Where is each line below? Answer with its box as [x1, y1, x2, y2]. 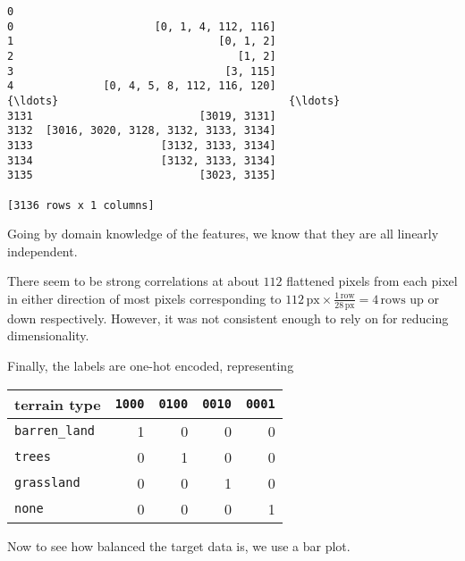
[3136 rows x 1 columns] [7, 198, 155, 212]
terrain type [14, 393, 101, 414]
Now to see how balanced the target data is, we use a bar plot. [7, 536, 351, 555]
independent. [7, 241, 78, 260]
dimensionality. [7, 326, 89, 345]
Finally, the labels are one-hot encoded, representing [7, 356, 294, 374]
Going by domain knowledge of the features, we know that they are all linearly [7, 224, 439, 243]
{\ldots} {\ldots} [7, 94, 341, 107]
